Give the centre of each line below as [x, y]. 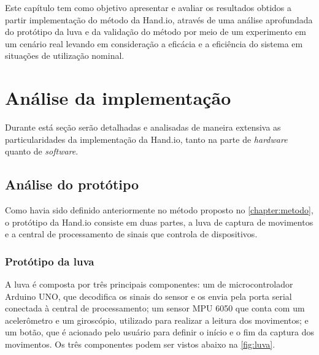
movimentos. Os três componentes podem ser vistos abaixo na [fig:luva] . [140, 344]
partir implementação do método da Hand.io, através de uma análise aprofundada [159, 19]
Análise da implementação [118, 98]
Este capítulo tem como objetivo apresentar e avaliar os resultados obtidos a [148, 7]
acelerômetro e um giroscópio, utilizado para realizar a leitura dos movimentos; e [157, 320]
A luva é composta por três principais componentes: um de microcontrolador [149, 284]
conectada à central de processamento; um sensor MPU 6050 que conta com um [155, 308]
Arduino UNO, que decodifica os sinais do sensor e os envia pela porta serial [148, 296]
